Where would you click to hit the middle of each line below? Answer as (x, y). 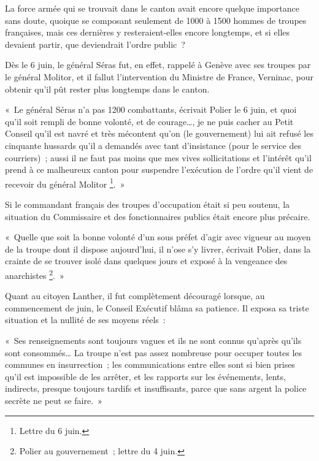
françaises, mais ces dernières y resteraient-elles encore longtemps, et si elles (148, 32)
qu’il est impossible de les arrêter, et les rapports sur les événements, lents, (145, 376)
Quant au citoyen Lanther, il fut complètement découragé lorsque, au (135, 296)
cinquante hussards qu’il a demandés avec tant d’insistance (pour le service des (153, 145)
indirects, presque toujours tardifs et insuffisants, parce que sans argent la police (156, 388)
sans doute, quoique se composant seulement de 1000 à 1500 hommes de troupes (156, 20)
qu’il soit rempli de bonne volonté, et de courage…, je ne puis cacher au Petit (149, 121)
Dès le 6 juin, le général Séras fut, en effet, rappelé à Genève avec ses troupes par (158, 65)
